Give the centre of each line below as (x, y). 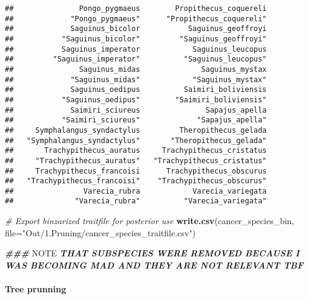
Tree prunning (36, 289)
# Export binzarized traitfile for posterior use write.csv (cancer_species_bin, (150, 221)
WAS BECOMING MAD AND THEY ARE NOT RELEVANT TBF (154, 265)
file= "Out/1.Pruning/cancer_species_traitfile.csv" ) (100, 232)
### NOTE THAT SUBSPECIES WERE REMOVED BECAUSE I (152, 253)
